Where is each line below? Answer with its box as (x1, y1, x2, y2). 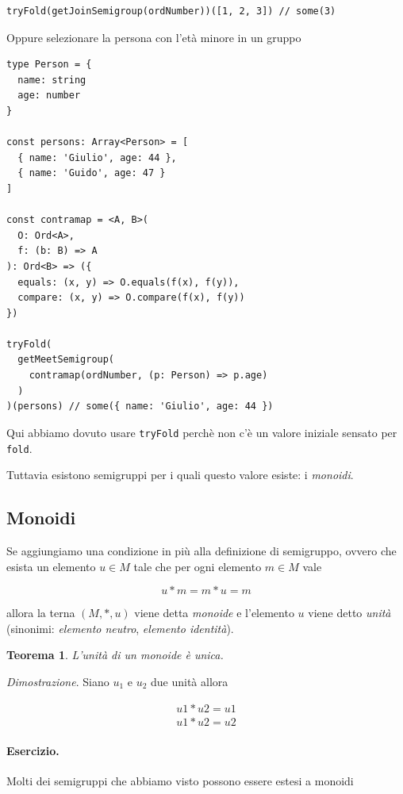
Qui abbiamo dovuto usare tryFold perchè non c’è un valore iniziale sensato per (6, 424, 397, 440)
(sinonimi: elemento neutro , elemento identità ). (6, 619, 234, 636)
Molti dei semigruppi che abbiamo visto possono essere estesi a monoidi (6, 773, 354, 789)
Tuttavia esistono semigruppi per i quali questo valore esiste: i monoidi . (6, 466, 354, 483)
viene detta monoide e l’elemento (134, 604, 294, 621)
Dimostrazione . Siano (6, 673, 109, 689)
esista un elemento (6, 558, 96, 574)
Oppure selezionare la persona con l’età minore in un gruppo (6, 29, 301, 45)
